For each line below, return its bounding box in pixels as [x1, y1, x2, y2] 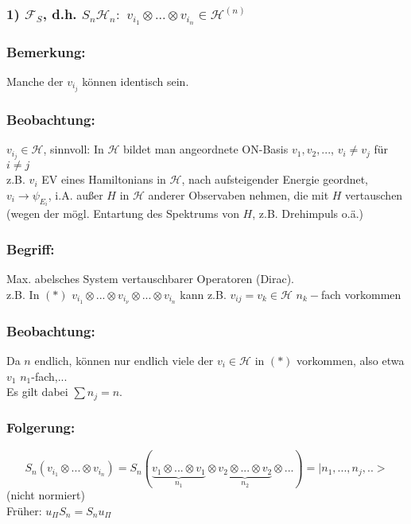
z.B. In [6, 285, 40, 302]
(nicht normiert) [6, 487, 85, 503]
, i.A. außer [48, 187, 103, 203]
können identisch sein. [82, 73, 189, 89]
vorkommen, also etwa [297, 351, 405, 368]
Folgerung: [6, 417, 76, 437]
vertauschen [345, 187, 403, 203]
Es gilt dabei [6, 383, 68, 400]
